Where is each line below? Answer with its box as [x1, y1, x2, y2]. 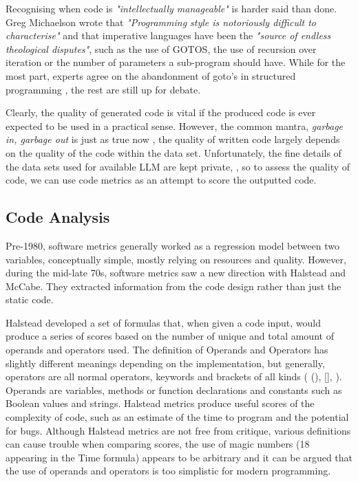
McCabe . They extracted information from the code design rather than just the [6, 278, 341, 293]
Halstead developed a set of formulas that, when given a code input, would [6, 315, 321, 329]
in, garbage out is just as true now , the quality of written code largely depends [6, 132, 340, 146]
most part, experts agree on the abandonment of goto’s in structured [6, 68, 296, 83]
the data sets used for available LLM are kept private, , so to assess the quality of [6, 159, 350, 173]
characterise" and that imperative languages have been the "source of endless [6, 28, 331, 43]
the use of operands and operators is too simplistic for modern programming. [6, 463, 331, 478]
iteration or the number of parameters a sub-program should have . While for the [6, 55, 346, 69]
